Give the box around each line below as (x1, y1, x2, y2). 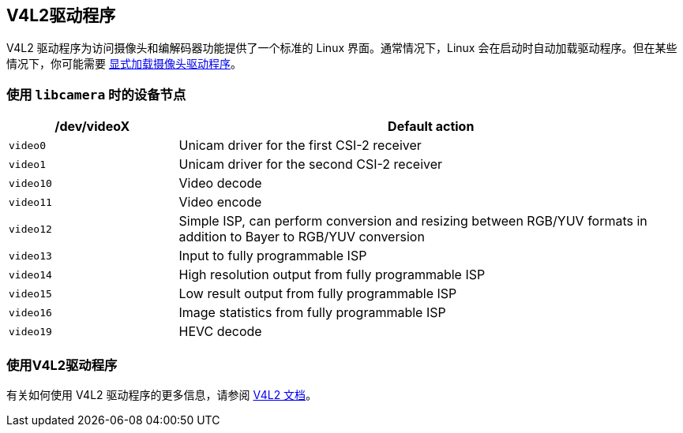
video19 (9, 325, 52, 338)
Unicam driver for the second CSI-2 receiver (178, 156, 443, 173)
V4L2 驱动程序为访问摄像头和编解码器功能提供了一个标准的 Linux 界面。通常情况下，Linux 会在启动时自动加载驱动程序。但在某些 (6, 41, 677, 55)
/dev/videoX (54, 118, 130, 135)
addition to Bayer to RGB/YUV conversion (178, 229, 425, 245)
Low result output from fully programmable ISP (178, 286, 457, 302)
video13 (9, 249, 52, 262)
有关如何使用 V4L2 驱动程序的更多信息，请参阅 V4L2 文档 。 (6, 387, 317, 401)
